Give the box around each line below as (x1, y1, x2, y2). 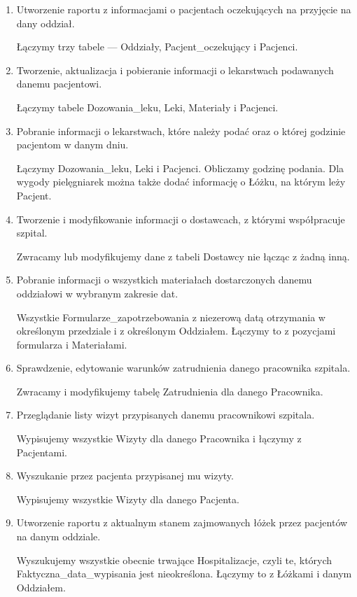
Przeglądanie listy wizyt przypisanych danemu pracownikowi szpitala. (16, 407, 315, 422)
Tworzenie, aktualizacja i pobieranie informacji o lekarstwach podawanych (16, 62, 334, 77)
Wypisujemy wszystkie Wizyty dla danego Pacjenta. (16, 491, 239, 506)
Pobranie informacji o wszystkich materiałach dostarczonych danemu (16, 272, 312, 287)
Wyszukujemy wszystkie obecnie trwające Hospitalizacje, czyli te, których (16, 552, 332, 567)
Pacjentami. (16, 444, 67, 459)
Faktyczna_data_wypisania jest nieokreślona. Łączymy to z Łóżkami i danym (16, 566, 352, 581)
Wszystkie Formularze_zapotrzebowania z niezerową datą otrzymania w (16, 309, 325, 324)
